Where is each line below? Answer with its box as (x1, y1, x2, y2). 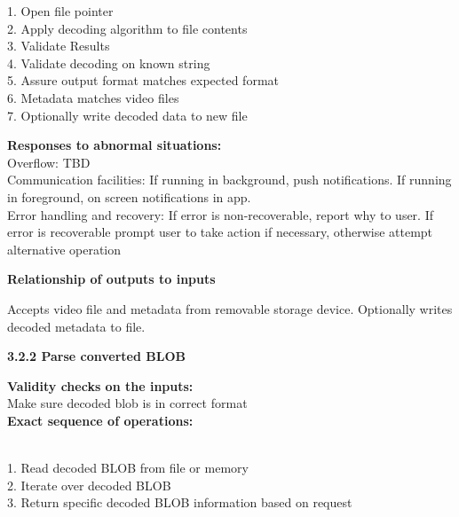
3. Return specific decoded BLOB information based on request (7, 493, 352, 512)
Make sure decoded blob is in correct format (7, 394, 248, 412)
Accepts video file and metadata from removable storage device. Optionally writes (7, 299, 453, 317)
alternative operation (7, 239, 122, 258)
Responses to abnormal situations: (7, 136, 222, 154)
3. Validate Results (7, 36, 110, 55)
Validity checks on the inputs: (7, 376, 194, 395)
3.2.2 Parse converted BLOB (7, 347, 186, 365)
